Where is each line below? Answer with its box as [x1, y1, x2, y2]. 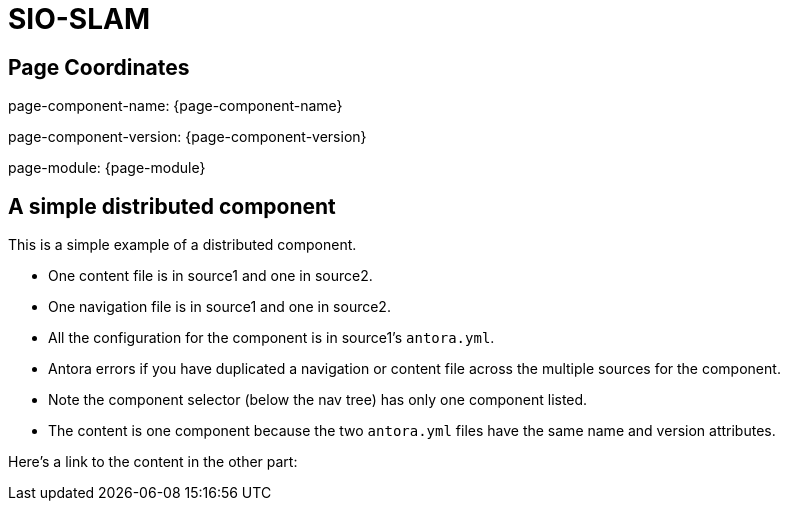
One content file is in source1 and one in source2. [48, 267, 373, 285]
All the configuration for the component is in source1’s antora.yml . [48, 329, 495, 347]
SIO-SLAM [8, 2, 151, 36]
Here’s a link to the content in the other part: [8, 453, 298, 471]
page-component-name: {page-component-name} [8, 97, 343, 115]
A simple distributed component [8, 193, 336, 219]
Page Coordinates [8, 54, 190, 80]
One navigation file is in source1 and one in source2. [48, 298, 391, 316]
